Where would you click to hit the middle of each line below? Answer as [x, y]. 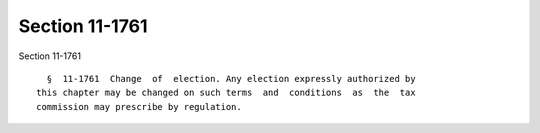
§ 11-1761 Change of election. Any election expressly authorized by [231, 78]
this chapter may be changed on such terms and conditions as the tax [226, 93]
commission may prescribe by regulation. [139, 106]
